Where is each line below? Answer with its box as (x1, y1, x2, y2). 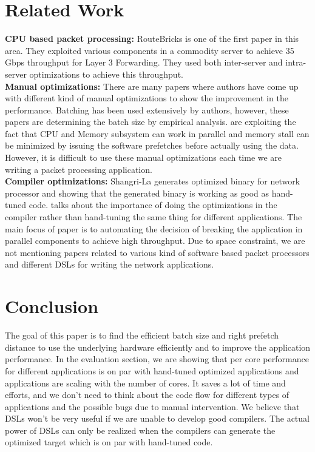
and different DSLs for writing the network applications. (5, 258, 214, 271)
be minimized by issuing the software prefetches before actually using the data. (5, 139, 299, 152)
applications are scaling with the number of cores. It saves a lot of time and (5, 376, 286, 389)
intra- (285, 56, 307, 69)
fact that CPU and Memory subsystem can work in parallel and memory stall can (5, 127, 310, 140)
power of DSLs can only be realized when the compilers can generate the (5, 423, 276, 436)
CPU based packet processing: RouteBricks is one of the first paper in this (5, 32, 299, 45)
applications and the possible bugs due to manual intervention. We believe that (5, 400, 300, 413)
